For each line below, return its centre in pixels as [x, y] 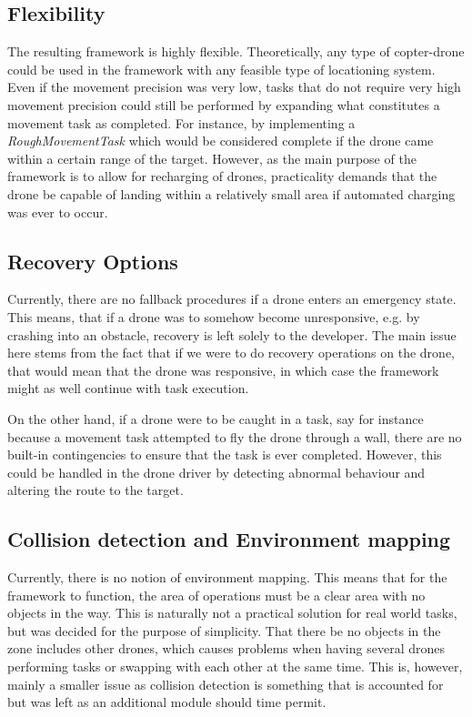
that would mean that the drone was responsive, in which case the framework [223, 370]
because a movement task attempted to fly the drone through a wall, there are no [235, 436]
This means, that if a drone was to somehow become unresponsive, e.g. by [214, 316]
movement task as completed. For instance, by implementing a [181, 122]
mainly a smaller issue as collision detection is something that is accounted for [226, 684]
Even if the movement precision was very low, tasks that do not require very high [234, 87]
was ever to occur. [58, 212]
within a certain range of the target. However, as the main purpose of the [212, 158]
